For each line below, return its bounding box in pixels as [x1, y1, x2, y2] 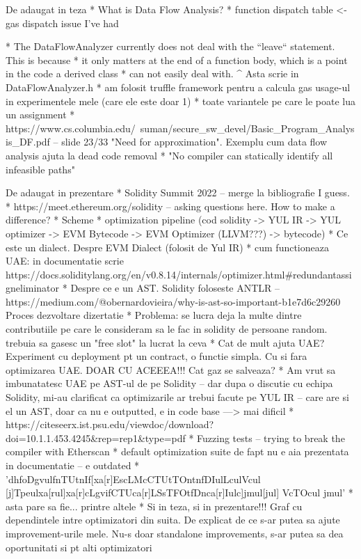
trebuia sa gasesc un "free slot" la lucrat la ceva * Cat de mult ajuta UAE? [6, 335, 325, 349]
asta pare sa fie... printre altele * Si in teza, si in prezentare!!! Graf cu [6, 498, 303, 513]
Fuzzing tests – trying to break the [197, 430, 345, 445]
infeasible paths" [6, 162, 75, 176]
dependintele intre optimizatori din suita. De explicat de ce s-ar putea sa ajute [6, 512, 340, 527]
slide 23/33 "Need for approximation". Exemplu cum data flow [61, 134, 328, 149]
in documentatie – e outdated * [6, 458, 140, 472]
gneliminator [6, 281, 60, 295]
